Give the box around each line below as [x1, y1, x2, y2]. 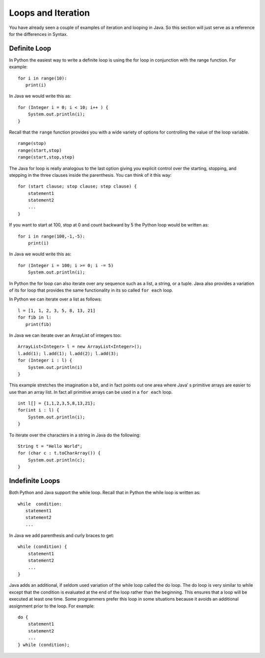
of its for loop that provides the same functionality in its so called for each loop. [9, 287, 174, 293]
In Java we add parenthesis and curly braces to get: [9, 533, 114, 539]
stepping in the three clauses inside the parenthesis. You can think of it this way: [9, 172, 172, 178]
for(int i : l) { [18, 408, 59, 413]
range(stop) [18, 140, 47, 146]
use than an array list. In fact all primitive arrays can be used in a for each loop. [9, 389, 173, 395]
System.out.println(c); [27, 457, 85, 463]
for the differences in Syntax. [9, 31, 68, 37]
